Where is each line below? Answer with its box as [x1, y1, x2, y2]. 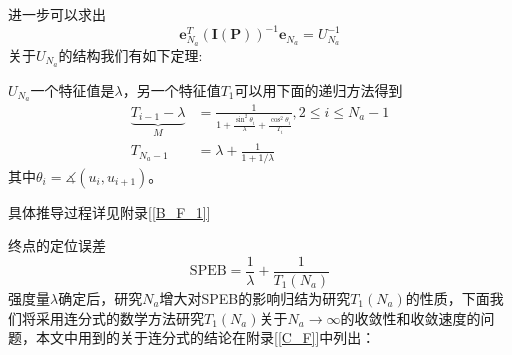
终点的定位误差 [8, 235, 106, 256]
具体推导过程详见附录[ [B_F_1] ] [8, 201, 211, 222]
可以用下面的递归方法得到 [234, 79, 403, 100]
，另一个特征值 [122, 79, 221, 100]
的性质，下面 [405, 287, 490, 308]
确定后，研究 [58, 287, 143, 308]
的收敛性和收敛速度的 [340, 307, 481, 328]
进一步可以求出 [8, 4, 106, 24]
